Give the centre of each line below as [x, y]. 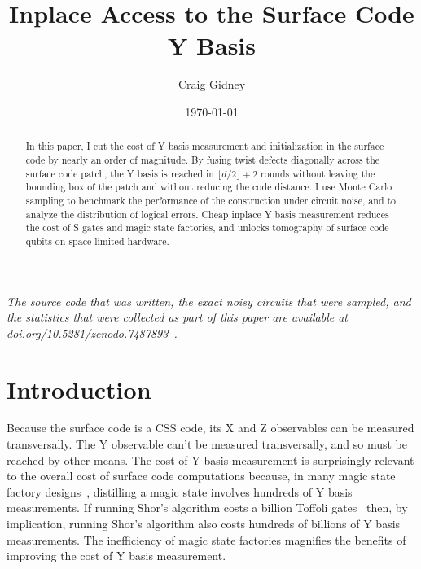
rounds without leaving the [318, 173]
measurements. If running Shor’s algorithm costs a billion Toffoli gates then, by [207, 508]
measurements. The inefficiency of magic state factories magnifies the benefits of [206, 539]
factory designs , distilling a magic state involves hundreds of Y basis [180, 491]
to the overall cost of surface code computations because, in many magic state [201, 476]
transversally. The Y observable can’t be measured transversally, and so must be [207, 444]
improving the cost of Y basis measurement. [116, 556]
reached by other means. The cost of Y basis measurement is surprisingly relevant [210, 460]
